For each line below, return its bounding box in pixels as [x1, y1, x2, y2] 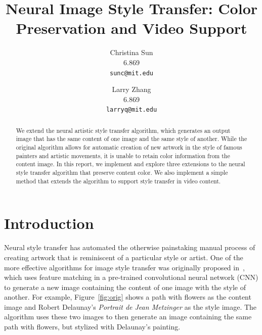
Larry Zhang [112, 84, 151, 94]
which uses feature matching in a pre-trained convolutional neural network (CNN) [4, 272, 258, 282]
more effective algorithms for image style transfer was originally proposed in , [4, 262, 245, 272]
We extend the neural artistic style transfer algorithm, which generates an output [16, 126, 231, 134]
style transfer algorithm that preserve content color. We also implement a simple [16, 168, 228, 177]
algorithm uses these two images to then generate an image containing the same [4, 311, 252, 322]
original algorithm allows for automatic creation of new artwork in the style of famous [16, 143, 242, 152]
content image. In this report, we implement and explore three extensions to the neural [16, 160, 245, 168]
